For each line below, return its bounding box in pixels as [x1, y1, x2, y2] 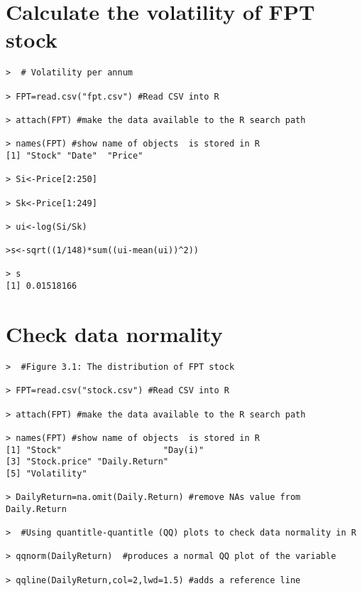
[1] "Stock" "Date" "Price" [6, 150, 143, 161]
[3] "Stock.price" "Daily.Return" [6, 457, 169, 467]
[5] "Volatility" [6, 468, 87, 479]
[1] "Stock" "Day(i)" [6, 444, 204, 455]
